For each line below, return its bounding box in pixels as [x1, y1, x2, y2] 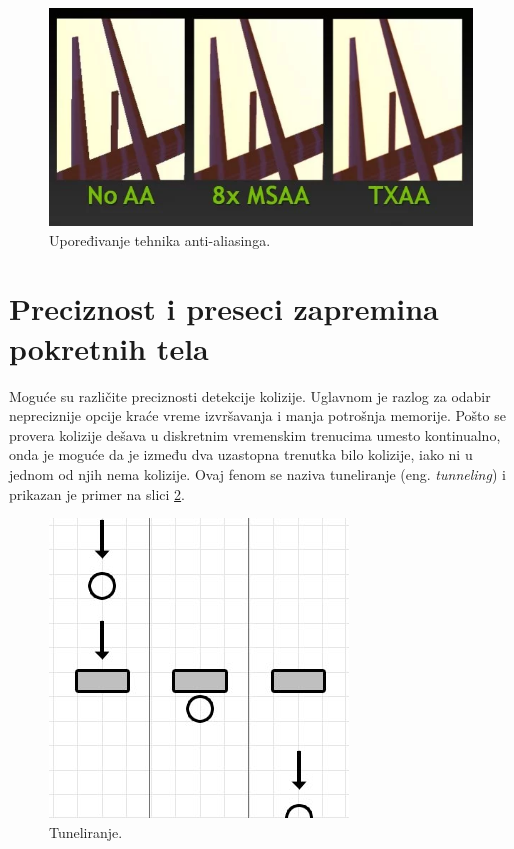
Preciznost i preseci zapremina [9, 288, 439, 329]
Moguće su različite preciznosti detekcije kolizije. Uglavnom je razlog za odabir [9, 385, 491, 406]
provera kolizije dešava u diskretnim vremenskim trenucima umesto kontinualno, [9, 424, 501, 445]
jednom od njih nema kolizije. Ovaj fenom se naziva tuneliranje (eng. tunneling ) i [9, 463, 506, 484]
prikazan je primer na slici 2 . [9, 483, 185, 504]
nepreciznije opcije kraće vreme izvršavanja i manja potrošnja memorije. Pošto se [9, 405, 506, 426]
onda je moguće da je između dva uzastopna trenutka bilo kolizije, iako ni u [9, 444, 473, 465]
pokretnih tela [9, 327, 209, 368]
